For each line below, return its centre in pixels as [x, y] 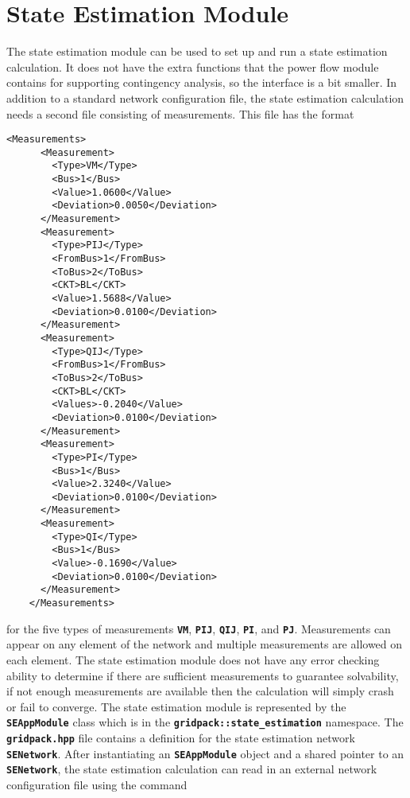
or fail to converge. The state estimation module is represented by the [176, 706]
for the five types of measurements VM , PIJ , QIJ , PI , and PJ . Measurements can [199, 628]
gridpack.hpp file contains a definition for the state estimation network [181, 738]
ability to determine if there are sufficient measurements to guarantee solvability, [203, 675]
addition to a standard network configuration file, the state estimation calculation [205, 97]
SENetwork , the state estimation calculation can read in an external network [192, 769]
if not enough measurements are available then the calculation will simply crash [200, 691]
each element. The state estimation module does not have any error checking [193, 659]
